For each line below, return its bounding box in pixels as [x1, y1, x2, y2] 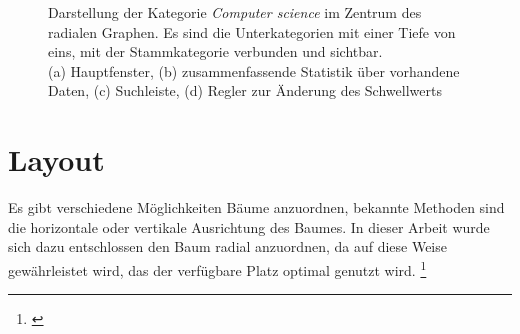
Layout [8, 139, 105, 180]
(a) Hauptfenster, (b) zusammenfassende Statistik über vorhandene [48, 60, 460, 81]
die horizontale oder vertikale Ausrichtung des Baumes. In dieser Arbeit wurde [8, 216, 490, 237]
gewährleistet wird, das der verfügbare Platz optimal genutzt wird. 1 [8, 256, 427, 280]
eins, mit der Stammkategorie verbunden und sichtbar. [48, 41, 383, 62]
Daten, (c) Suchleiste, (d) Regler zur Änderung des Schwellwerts [48, 80, 442, 101]
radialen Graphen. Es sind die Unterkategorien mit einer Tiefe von [48, 21, 456, 42]
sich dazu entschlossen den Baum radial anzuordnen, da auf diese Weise [8, 236, 447, 257]
